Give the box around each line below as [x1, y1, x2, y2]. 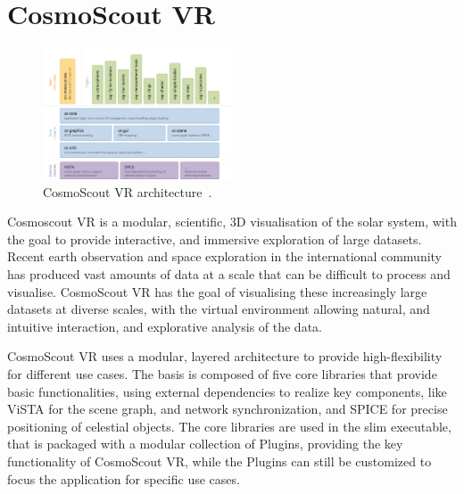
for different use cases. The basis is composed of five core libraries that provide [7, 365, 437, 383]
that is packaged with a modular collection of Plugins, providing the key [7, 434, 403, 453]
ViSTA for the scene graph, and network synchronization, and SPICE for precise [7, 399, 448, 418]
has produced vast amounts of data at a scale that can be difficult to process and [7, 265, 451, 284]
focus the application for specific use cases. [7, 469, 240, 488]
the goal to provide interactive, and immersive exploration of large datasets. [7, 229, 422, 248]
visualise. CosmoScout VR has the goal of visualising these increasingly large [7, 282, 427, 301]
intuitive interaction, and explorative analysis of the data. [7, 317, 322, 335]
